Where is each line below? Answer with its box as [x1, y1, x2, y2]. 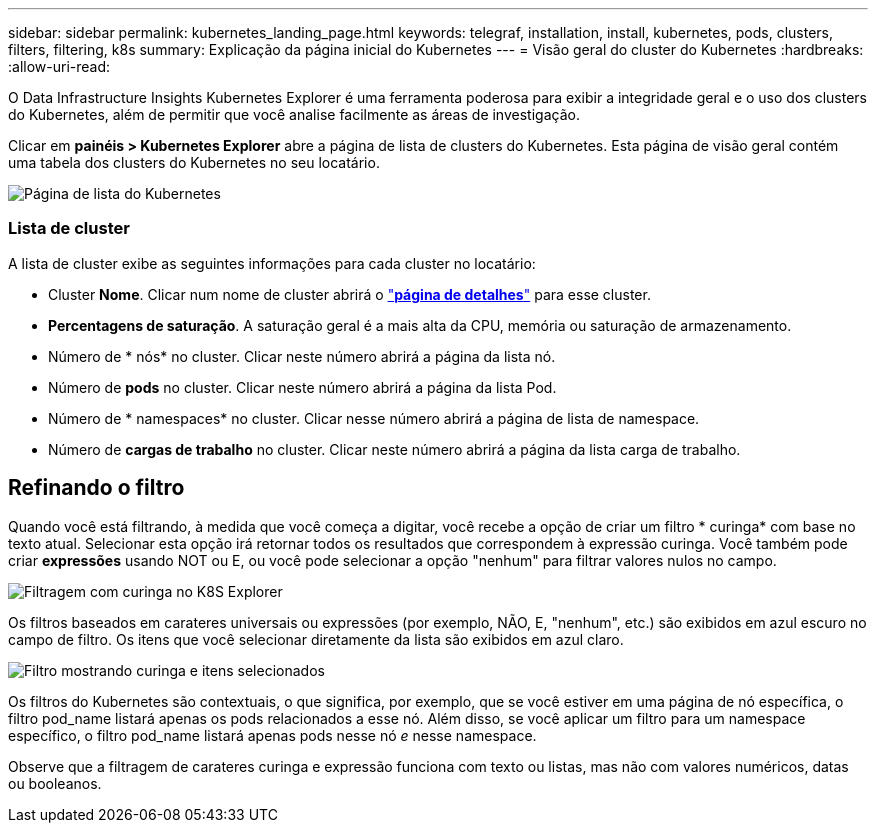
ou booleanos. [8, 774, 102, 792]
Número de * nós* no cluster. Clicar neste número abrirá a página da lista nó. [48, 347, 556, 365]
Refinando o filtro [8, 475, 185, 501]
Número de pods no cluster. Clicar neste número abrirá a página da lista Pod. [48, 378, 557, 396]
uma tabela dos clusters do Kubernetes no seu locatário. [8, 154, 380, 171]
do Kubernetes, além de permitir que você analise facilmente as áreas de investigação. [8, 106, 580, 123]
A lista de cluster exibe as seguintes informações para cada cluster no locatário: [8, 254, 536, 272]
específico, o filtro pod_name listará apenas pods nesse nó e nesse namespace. [8, 726, 537, 744]
